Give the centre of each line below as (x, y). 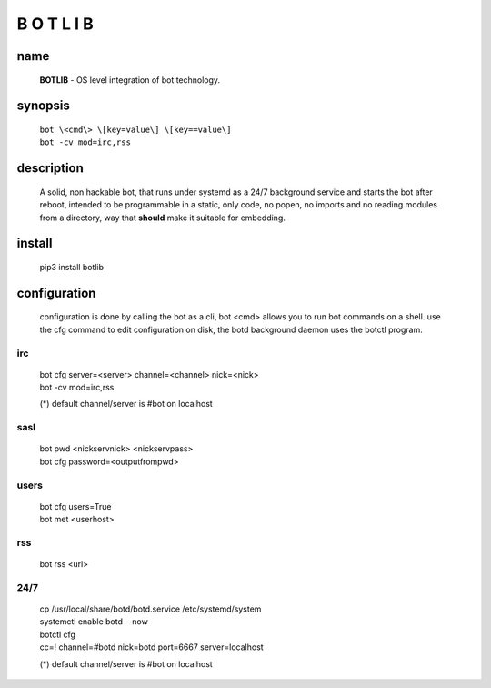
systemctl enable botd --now (94, 622)
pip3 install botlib (72, 267)
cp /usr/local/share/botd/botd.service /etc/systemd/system (150, 609)
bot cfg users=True (75, 506)
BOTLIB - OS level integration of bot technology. (130, 80)
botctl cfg (58, 634)
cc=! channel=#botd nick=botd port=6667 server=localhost (151, 647)
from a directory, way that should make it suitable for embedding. (162, 218)
